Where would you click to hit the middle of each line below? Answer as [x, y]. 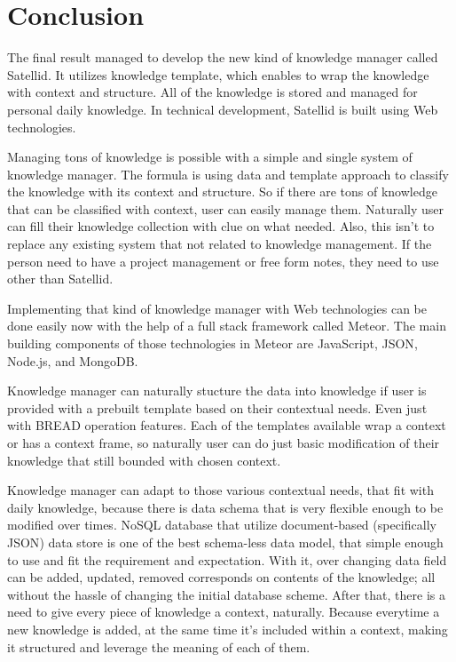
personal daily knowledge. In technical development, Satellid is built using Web [223, 109]
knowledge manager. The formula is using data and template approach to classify [228, 174]
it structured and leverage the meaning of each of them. [159, 646]
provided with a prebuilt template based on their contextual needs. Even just [217, 407]
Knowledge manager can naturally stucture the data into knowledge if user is [217, 391]
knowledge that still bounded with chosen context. [144, 460]
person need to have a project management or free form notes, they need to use [223, 261]
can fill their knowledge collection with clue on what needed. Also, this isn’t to [221, 226]
